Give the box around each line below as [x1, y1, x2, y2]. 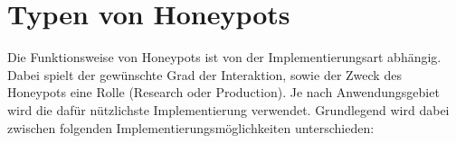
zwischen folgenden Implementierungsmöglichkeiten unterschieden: [7, 118, 375, 137]
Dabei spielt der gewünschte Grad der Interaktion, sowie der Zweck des [7, 65, 402, 84]
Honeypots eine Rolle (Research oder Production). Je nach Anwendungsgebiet [7, 83, 440, 102]
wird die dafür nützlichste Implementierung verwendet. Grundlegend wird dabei [7, 100, 450, 119]
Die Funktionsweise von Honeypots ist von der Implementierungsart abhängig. [7, 48, 442, 67]
